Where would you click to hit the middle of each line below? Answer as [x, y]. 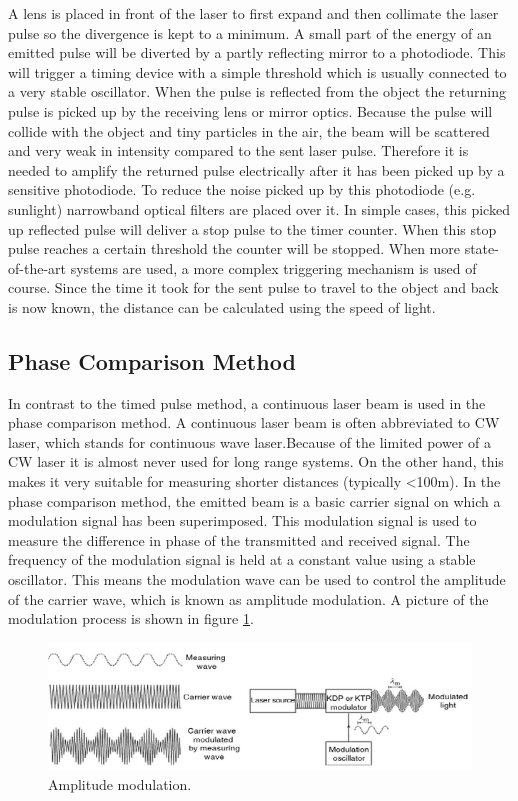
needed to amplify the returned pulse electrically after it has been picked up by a [256, 169]
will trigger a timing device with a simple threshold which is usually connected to [257, 71]
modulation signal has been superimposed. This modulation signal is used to [242, 520]
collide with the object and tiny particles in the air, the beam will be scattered [249, 130]
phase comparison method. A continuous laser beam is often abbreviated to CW [254, 422]
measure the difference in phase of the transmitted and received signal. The [239, 539]
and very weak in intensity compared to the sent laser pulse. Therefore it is [238, 150]
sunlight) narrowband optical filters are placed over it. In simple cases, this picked [259, 208]
